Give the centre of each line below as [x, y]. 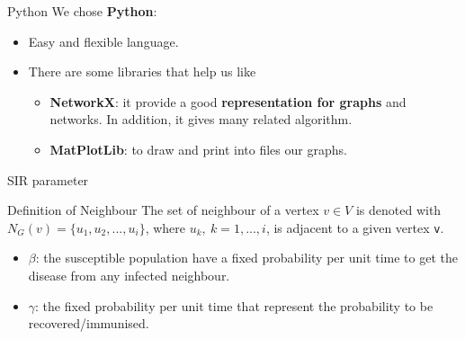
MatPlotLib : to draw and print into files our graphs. [198, 149]
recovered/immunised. [89, 323]
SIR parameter [48, 179]
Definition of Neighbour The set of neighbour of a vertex [163, 210]
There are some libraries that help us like [142, 71]
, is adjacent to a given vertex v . [355, 227]
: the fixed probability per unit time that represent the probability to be [234, 305]
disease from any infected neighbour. [129, 275]
